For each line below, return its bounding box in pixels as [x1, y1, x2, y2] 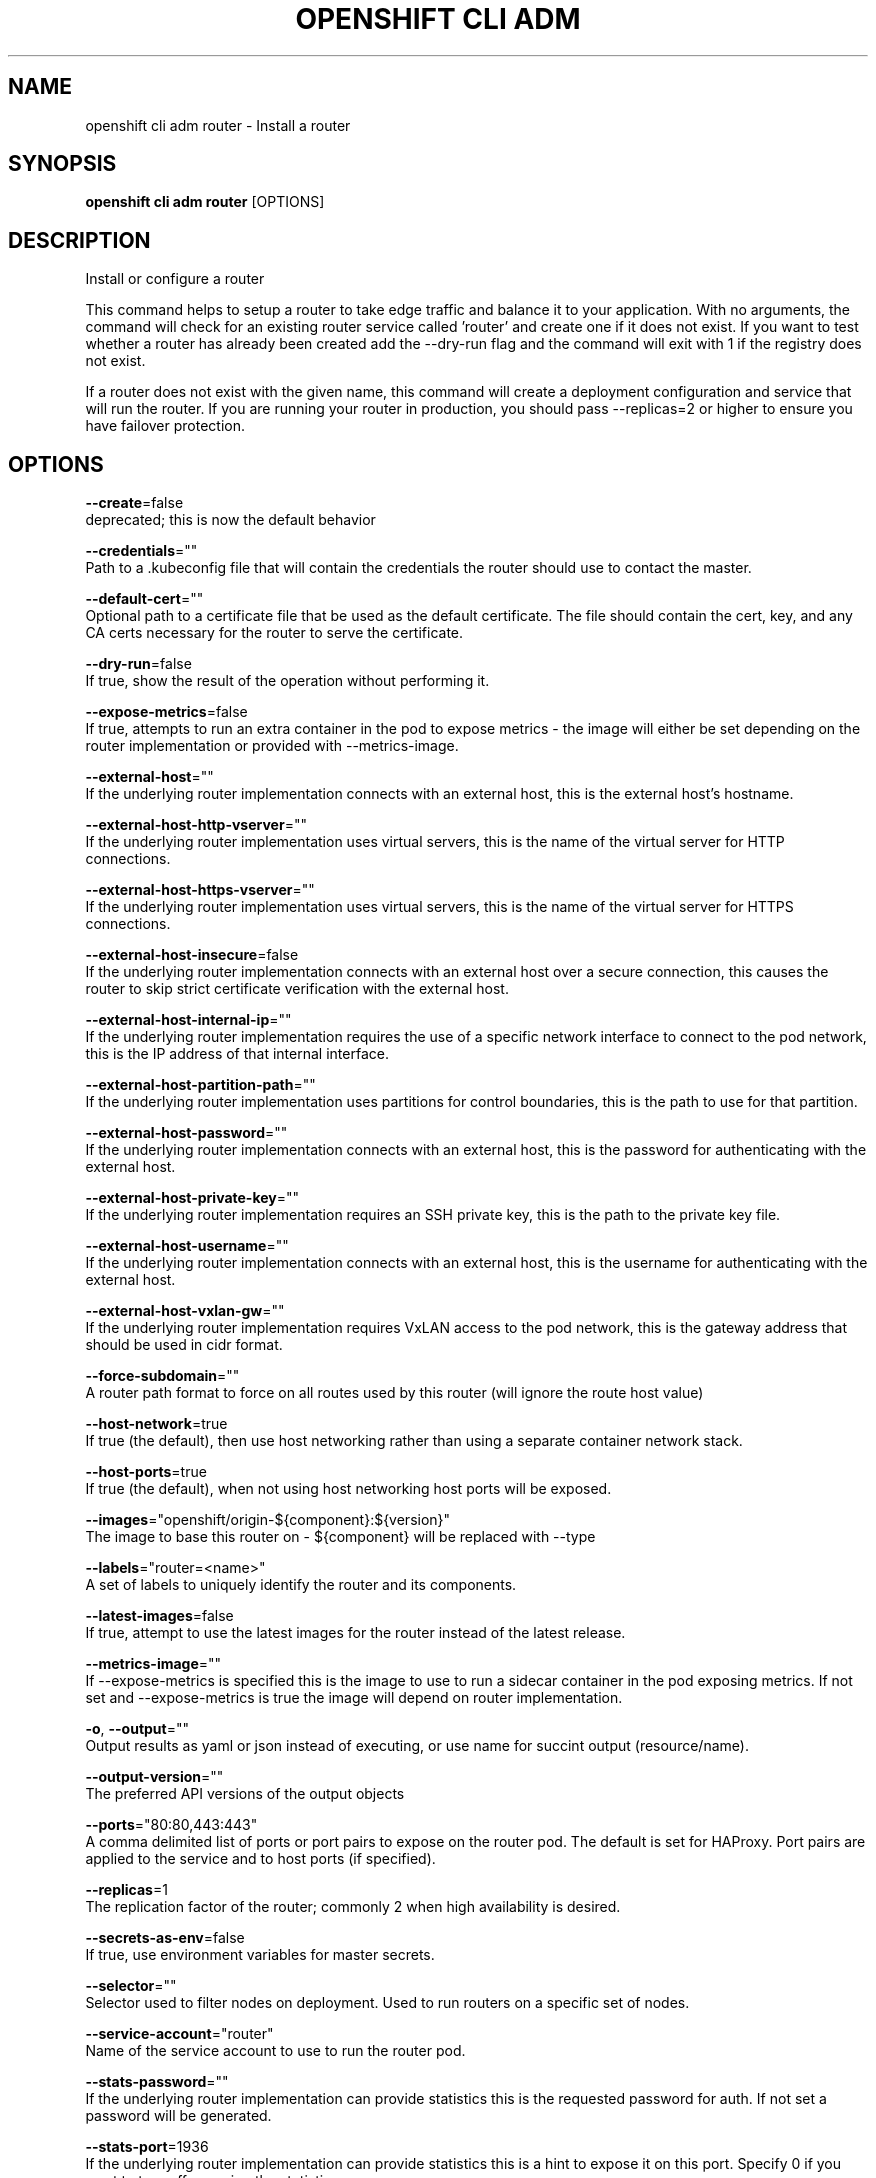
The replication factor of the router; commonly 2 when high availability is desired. [85, 1898, 621, 1916]
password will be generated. [85, 2107, 272, 2125]
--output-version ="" [85, 1768, 224, 1786]
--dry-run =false [85, 655, 192, 673]
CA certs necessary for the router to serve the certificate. [85, 624, 464, 642]
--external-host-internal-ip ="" [85, 1011, 292, 1029]
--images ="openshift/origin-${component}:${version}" [85, 1511, 451, 1529]
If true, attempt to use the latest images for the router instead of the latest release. [85, 1624, 626, 1642]
